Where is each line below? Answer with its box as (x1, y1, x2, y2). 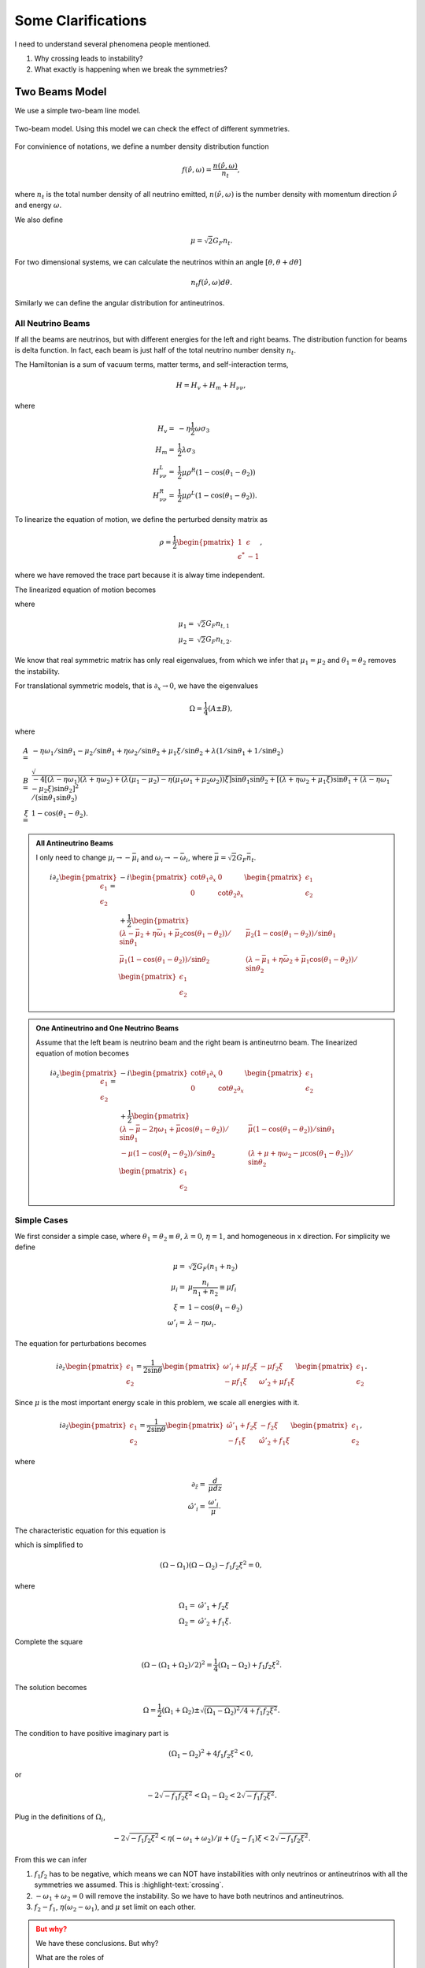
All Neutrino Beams (14, 318, 91, 329)
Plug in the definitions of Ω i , (14, 1812, 105, 1824)
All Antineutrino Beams (35, 838, 114, 848)
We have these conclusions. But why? (35, 1939, 159, 1948)
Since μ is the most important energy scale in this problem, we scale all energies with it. (14, 1397, 300, 1407)
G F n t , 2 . (205, 634, 232, 646)
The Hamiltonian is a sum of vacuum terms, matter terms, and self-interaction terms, (14, 360, 289, 369)
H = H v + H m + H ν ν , (176, 380, 246, 391)
